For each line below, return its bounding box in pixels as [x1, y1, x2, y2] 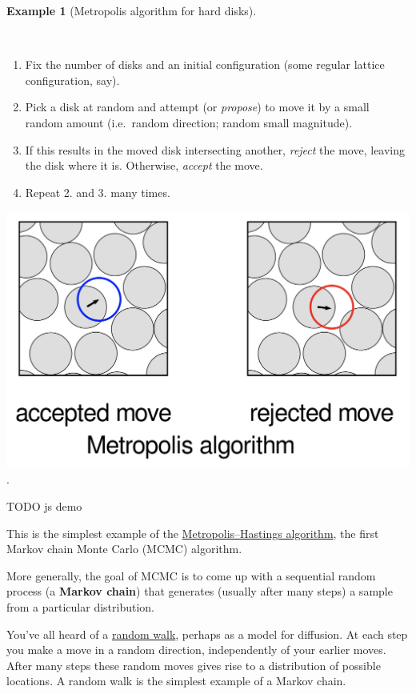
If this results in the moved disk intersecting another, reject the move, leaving [25, 141, 406, 158]
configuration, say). [25, 71, 120, 88]
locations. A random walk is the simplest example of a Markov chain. [6, 672, 346, 689]
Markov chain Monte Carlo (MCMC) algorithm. [6, 540, 242, 557]
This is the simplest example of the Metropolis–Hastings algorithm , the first [6, 524, 379, 541]
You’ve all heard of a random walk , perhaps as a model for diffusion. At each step [6, 625, 408, 642]
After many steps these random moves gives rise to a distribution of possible [6, 656, 381, 673]
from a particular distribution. [6, 598, 155, 615]
